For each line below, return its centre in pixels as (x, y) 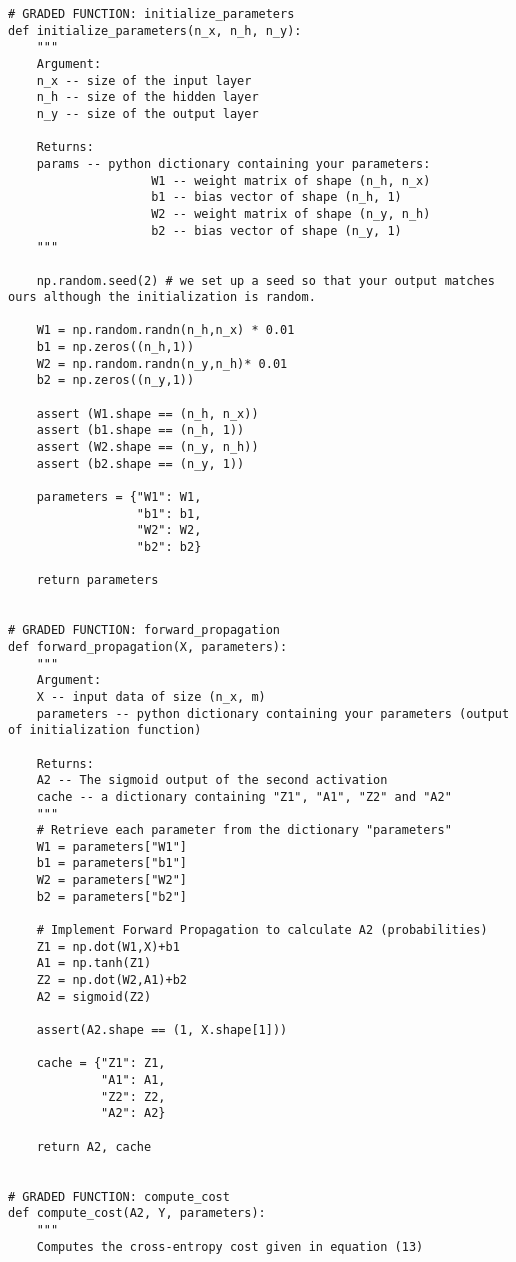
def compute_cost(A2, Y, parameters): (137, 1213)
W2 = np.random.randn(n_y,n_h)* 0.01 (162, 363)
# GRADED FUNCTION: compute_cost (119, 1196)
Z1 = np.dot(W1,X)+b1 (108, 946)
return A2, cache (94, 1146)
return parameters (97, 580)
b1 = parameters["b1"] (111, 863)
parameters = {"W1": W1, (119, 497)
